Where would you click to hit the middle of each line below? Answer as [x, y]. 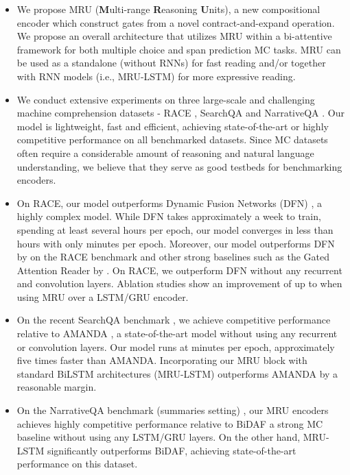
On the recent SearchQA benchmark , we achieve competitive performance [174, 320]
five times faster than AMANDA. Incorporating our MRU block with [162, 360]
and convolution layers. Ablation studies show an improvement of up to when [179, 283]
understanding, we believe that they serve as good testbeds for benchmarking [179, 166]
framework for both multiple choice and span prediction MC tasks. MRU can [179, 49]
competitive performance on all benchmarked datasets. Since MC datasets [172, 139]
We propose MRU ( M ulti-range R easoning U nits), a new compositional [168, 9]
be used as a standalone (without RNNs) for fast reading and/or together [171, 63]
